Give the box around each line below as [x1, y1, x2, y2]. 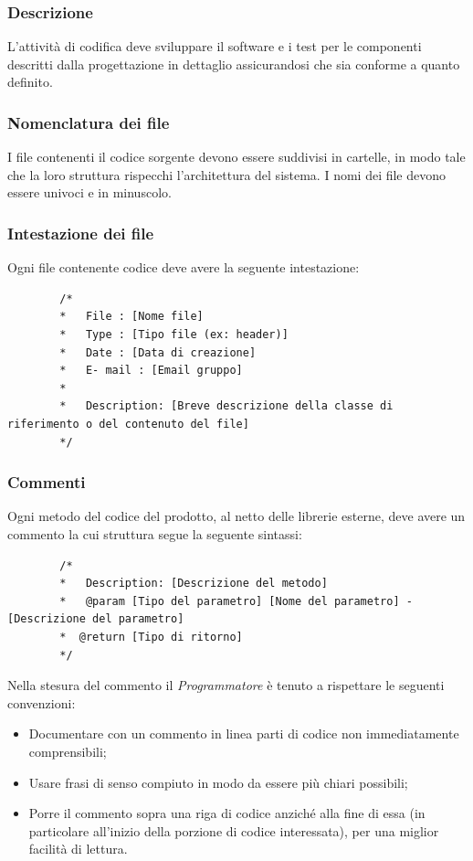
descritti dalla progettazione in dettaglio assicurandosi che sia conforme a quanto [7, 54, 460, 73]
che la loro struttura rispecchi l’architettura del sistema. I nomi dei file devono [7, 165, 447, 184]
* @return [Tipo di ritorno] [59, 630, 243, 643]
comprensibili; [28, 741, 107, 760]
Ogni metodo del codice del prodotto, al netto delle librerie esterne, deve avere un [7, 506, 466, 526]
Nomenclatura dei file [7, 111, 170, 133]
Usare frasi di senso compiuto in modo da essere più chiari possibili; [28, 772, 408, 792]
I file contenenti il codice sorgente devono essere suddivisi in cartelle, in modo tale [7, 147, 466, 166]
